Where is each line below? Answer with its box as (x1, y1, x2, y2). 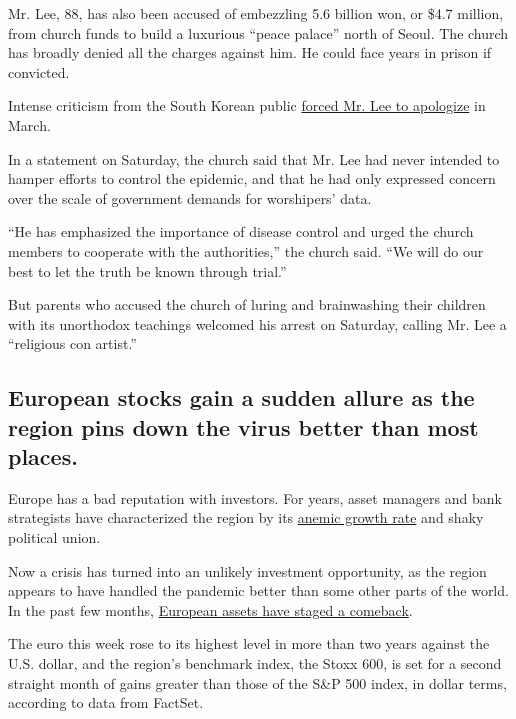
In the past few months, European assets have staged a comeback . (8, 599, 413, 620)
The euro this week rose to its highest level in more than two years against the (8, 633, 490, 654)
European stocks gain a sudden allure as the (8, 382, 475, 413)
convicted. (8, 61, 70, 82)
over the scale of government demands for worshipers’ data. (8, 187, 372, 208)
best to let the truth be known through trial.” (8, 260, 287, 281)
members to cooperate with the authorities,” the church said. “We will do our (8, 240, 484, 261)
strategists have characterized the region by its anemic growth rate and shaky (8, 507, 484, 528)
